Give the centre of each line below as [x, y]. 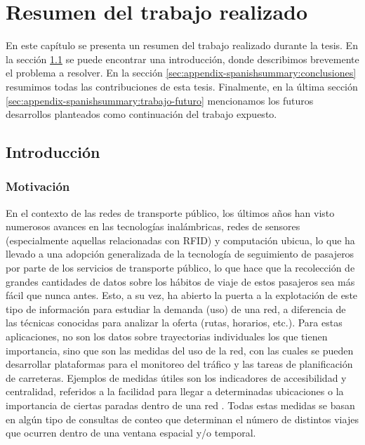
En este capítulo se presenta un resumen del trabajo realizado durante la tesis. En [182, 45]
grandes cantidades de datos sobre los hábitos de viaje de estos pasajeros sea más [180, 281]
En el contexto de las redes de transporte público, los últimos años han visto [170, 212]
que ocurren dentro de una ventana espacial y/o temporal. [131, 433]
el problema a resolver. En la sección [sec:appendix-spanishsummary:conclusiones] [181, 73]
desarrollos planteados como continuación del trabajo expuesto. [141, 114]
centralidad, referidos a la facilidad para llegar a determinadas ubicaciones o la [175, 391]
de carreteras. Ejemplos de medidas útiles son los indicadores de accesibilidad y [176, 377]
